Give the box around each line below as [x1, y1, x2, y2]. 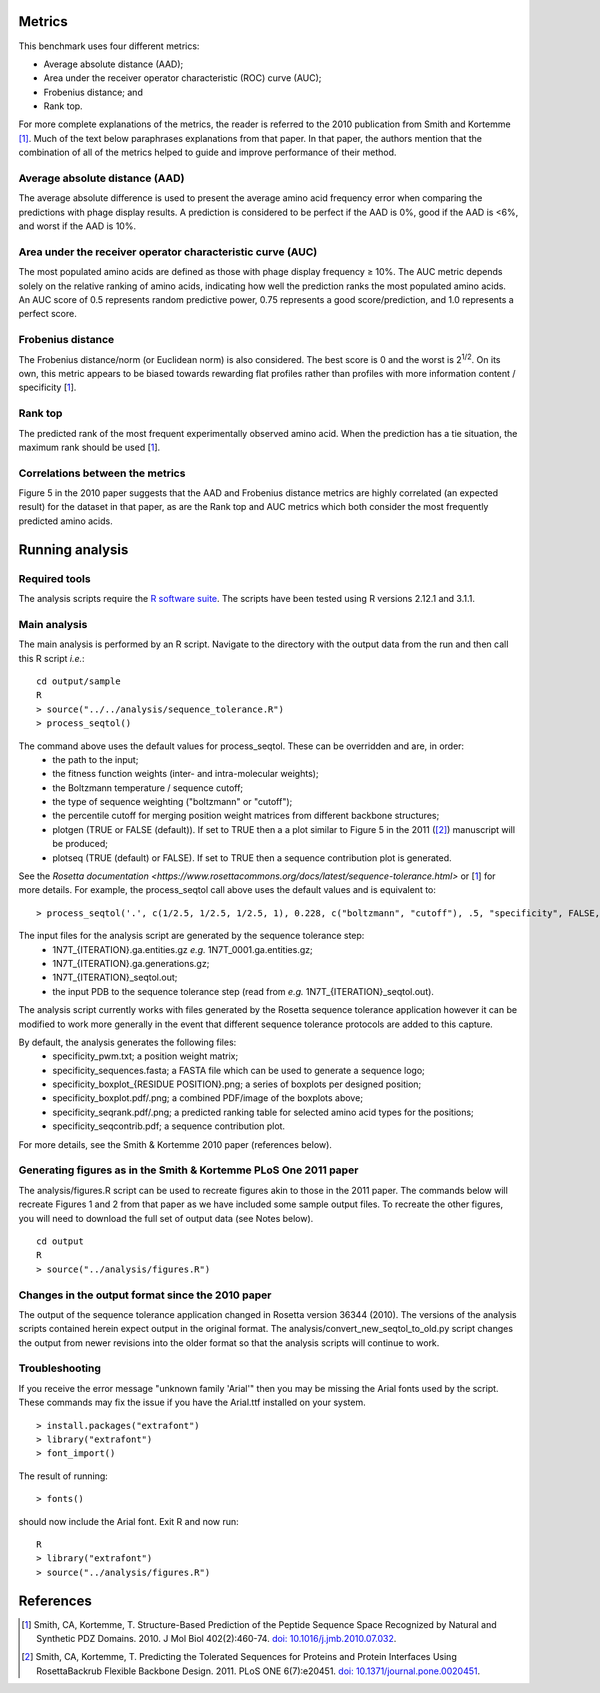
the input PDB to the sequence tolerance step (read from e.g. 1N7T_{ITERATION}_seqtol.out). [52, 985, 435, 997]
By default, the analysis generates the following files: [18, 1036, 237, 1048]
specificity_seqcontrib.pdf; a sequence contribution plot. [52, 1120, 285, 1132]
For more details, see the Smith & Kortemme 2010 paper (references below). [18, 1138, 332, 1150]
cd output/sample [36, 675, 121, 687]
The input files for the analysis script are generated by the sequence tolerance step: [18, 930, 365, 942]
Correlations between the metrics [18, 466, 186, 480]
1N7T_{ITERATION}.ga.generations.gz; [52, 957, 210, 969]
